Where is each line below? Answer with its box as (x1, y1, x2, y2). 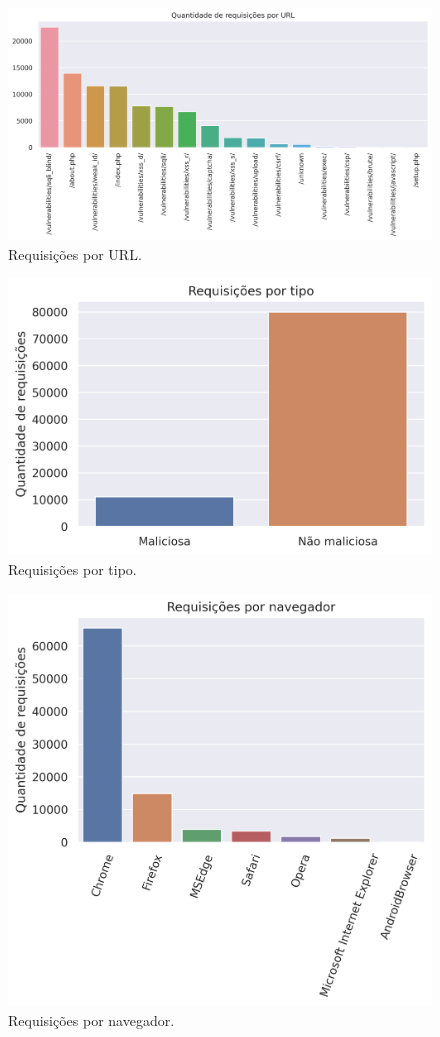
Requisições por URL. (8, 243, 142, 264)
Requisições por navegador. (8, 1009, 175, 1030)
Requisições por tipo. (8, 558, 137, 579)
